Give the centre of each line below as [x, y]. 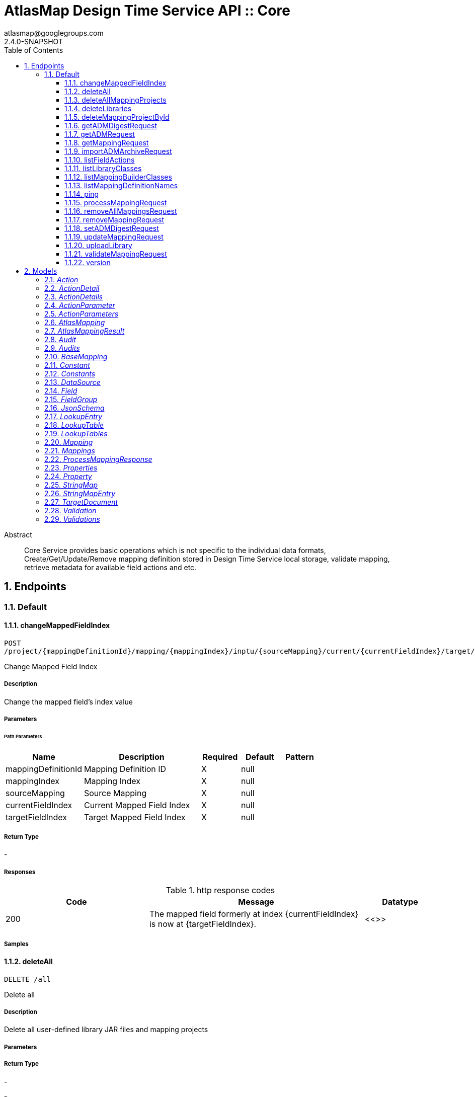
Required [220, 757]
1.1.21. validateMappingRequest [116, 254]
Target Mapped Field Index [135, 817]
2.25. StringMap [71, 485]
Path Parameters [23, 736]
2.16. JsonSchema [74, 408]
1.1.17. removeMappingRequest [114, 219]
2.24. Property [68, 476]
